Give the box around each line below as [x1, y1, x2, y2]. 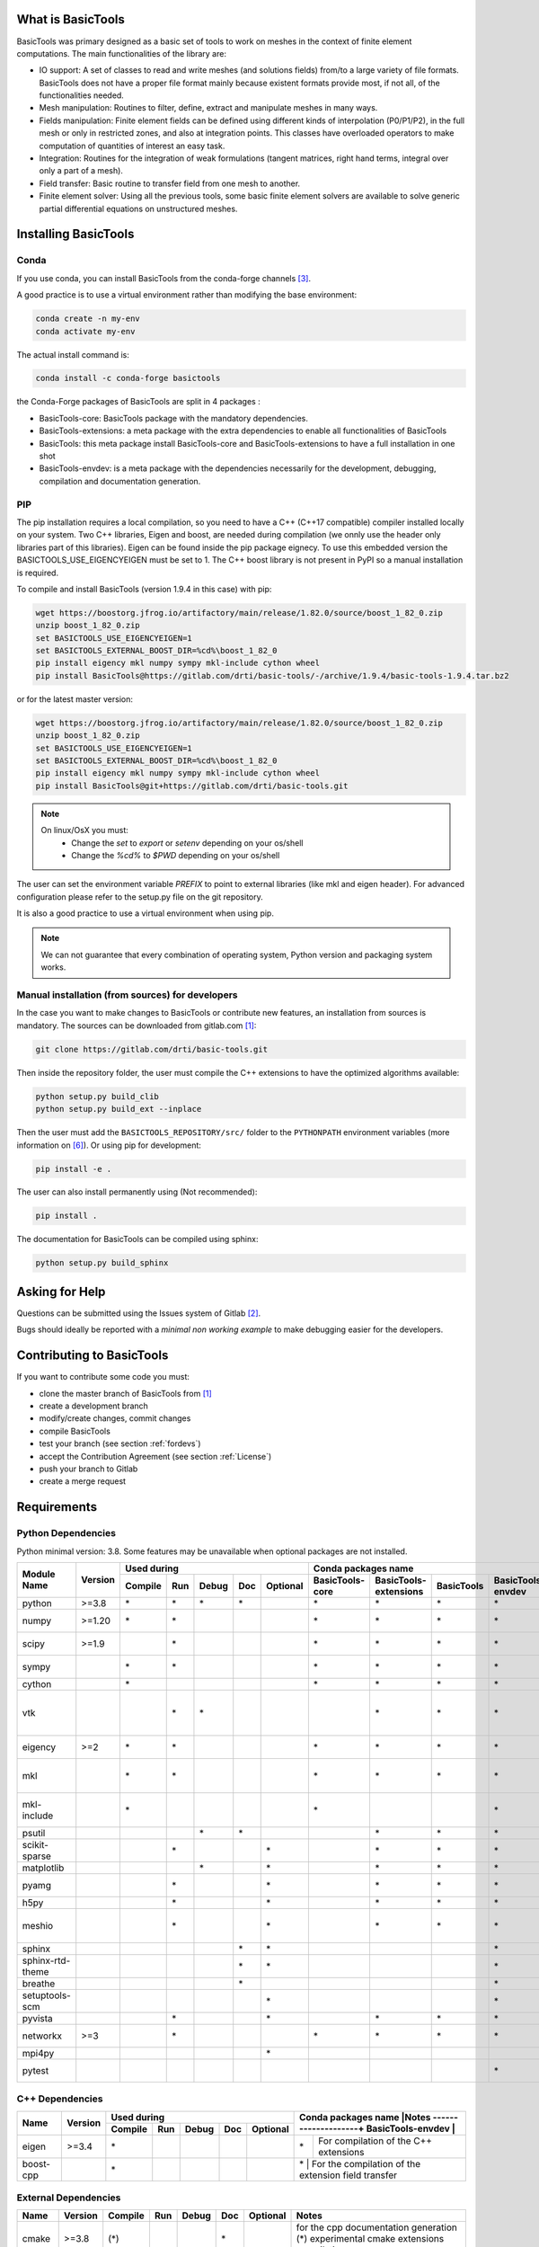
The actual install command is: [16, 349, 129, 360]
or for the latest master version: [16, 693, 134, 705]
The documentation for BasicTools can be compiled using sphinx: [16, 1234, 259, 1245]
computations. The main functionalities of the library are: [16, 48, 226, 58]
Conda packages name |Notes [299, 2111, 431, 2124]
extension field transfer [299, 2169, 397, 2181]
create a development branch [39, 1400, 148, 1411]
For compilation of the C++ [318, 2135, 433, 2147]
